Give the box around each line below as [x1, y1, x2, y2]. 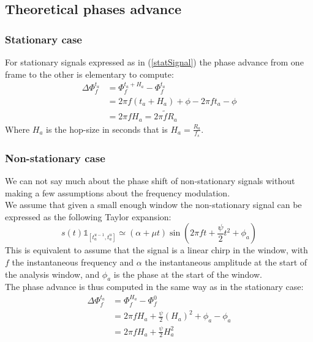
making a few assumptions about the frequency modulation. [5, 186, 230, 199]
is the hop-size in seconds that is [46, 122, 168, 135]
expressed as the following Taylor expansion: [5, 210, 172, 223]
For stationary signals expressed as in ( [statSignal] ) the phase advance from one [5, 56, 304, 68]
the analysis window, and [5, 267, 100, 280]
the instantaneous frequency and [12, 256, 134, 269]
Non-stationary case [5, 150, 105, 165]
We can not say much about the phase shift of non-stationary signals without [5, 174, 295, 187]
